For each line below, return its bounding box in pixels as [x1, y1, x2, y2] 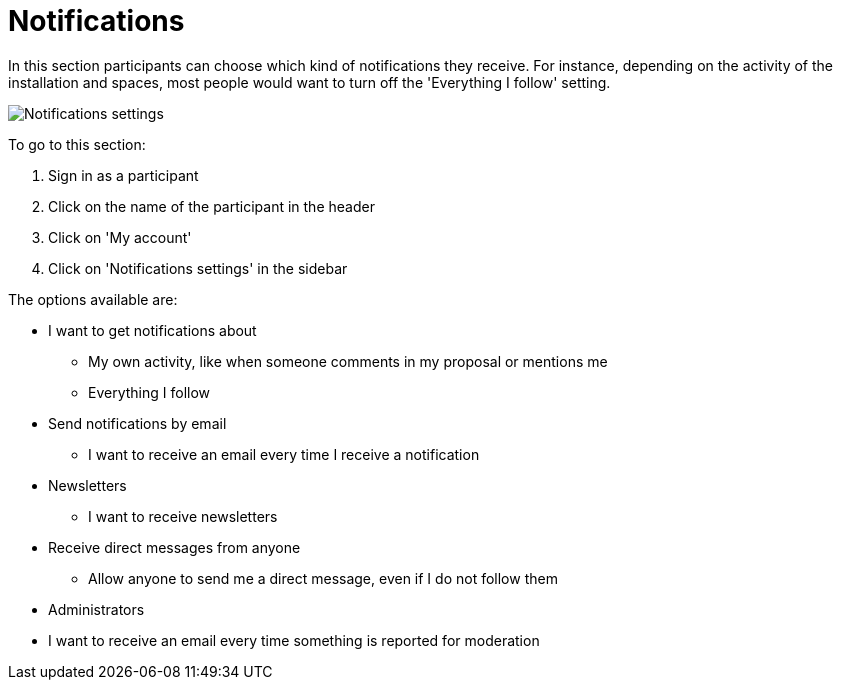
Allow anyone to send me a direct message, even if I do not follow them [88, 569, 558, 587]
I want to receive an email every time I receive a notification [88, 445, 480, 463]
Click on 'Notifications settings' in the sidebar [48, 259, 348, 277]
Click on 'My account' [48, 228, 192, 246]
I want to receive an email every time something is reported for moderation [48, 631, 540, 649]
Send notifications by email [48, 414, 227, 432]
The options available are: [8, 290, 178, 308]
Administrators [48, 600, 145, 618]
